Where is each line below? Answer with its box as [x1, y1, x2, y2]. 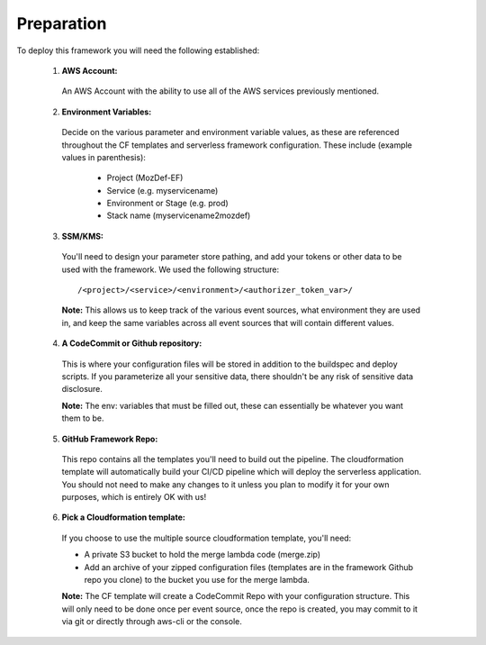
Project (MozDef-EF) [106, 172, 184, 184]
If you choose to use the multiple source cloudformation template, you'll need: [61, 532, 352, 543]
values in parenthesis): [61, 151, 146, 162]
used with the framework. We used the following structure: [61, 264, 279, 275]
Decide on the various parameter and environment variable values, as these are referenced [61, 127, 400, 138]
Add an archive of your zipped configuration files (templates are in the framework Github [84, 561, 414, 572]
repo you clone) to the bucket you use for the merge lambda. [84, 575, 310, 586]
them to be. [61, 413, 104, 423]
